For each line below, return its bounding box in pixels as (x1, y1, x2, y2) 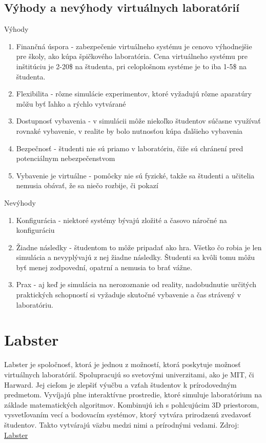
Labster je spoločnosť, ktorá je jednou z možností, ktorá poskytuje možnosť (4, 359, 241, 370)
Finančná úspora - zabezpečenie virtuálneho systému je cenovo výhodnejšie (16, 41, 252, 51)
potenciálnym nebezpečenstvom (16, 153, 115, 164)
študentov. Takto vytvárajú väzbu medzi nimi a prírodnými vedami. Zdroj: (4, 419, 239, 430)
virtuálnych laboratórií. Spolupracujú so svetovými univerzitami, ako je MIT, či (4, 369, 254, 379)
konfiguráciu (16, 225, 55, 235)
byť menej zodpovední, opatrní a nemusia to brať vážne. (16, 261, 192, 272)
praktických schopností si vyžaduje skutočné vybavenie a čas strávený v (16, 289, 241, 300)
